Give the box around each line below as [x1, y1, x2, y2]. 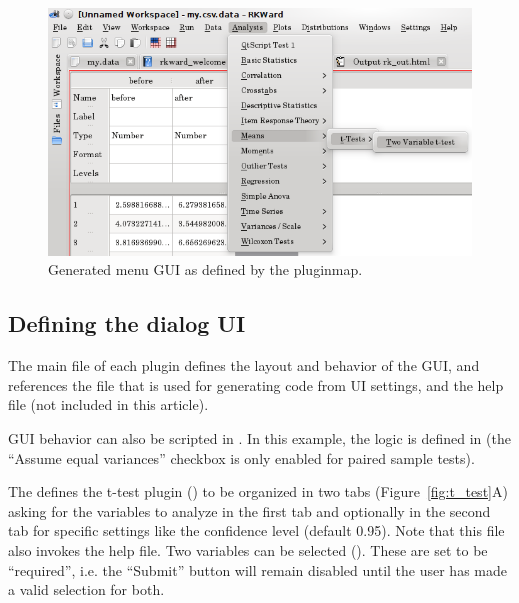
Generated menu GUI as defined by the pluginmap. [48, 259, 363, 280]
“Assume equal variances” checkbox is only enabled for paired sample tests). [8, 447, 475, 468]
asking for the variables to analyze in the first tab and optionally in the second [8, 500, 491, 521]
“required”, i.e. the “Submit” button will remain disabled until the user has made [8, 559, 507, 580]
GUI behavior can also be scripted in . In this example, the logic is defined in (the [8, 428, 511, 449]
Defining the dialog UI [8, 308, 246, 339]
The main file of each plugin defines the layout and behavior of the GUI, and [8, 355, 480, 376]
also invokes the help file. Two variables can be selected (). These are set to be [8, 539, 488, 560]
